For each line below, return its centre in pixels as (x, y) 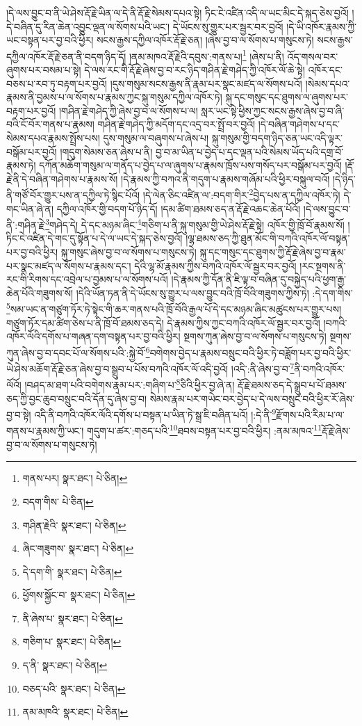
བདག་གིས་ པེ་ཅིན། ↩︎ (58, 501)
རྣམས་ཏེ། (21, 165)
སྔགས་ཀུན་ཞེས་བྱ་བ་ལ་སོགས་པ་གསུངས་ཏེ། (255, 336)
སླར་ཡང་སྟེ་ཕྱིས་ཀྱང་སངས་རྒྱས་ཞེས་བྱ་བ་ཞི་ (273, 110)
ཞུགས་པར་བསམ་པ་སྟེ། (44, 70)
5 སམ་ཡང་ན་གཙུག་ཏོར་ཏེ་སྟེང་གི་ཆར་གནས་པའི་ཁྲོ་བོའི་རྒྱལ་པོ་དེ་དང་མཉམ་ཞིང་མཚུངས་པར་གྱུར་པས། (174, 308)
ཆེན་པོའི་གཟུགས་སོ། (40, 292)
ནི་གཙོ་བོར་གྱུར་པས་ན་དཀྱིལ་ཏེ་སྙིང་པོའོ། (73, 195)
